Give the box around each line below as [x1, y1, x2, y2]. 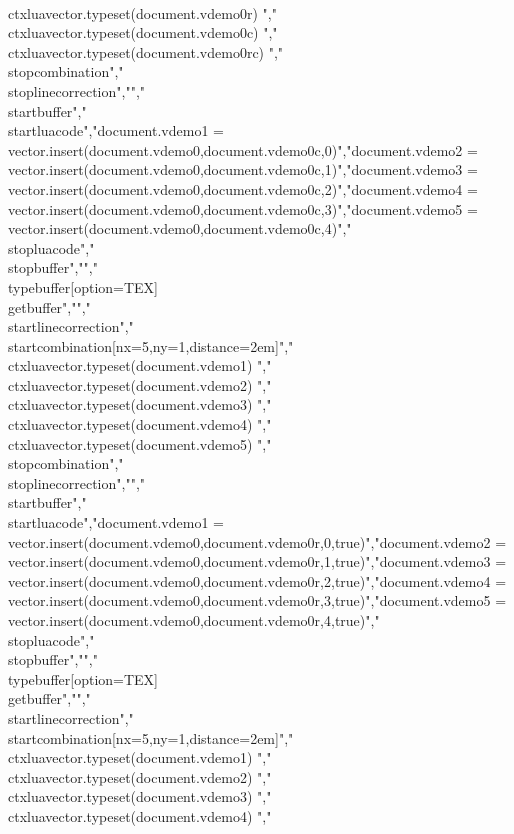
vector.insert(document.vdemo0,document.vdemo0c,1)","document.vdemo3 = [8, 159, 478, 180]
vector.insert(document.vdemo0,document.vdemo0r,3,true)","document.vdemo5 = [8, 590, 507, 611]
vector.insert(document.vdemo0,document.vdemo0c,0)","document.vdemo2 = [8, 139, 478, 160]
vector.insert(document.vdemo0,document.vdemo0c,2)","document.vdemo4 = [8, 178, 478, 199]
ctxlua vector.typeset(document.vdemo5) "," [8, 433, 272, 454]
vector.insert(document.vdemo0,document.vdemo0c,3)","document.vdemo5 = [8, 198, 478, 219]
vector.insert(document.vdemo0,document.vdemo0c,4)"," [8, 218, 352, 239]
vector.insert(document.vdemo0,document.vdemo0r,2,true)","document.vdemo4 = [8, 570, 507, 591]
